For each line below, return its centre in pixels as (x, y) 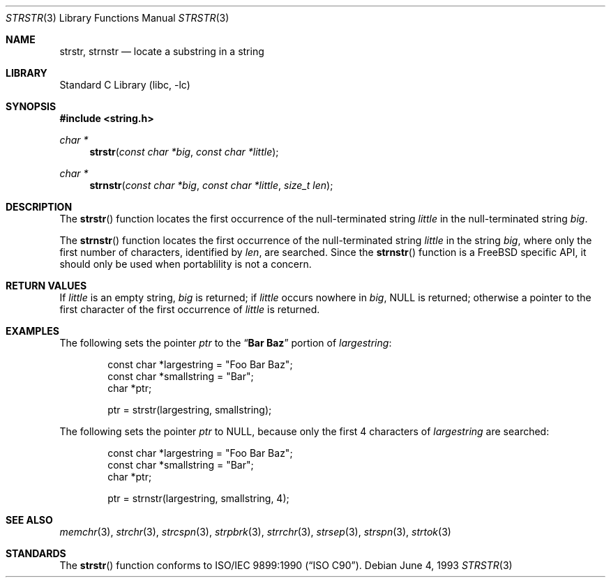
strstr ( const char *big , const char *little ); (184, 152)
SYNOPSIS (31, 106)
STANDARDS (36, 553)
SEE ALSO (29, 520)
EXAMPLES (32, 331)
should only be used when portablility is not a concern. (186, 264)
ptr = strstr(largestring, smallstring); (190, 410)
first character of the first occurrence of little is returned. (190, 309)
